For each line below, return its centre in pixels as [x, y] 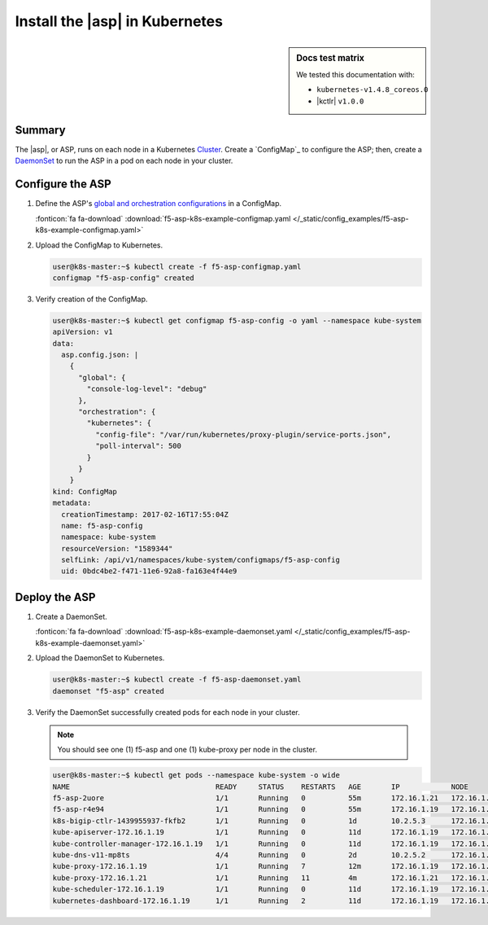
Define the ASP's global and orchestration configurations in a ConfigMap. [159, 204]
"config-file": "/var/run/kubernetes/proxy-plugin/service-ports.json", [243, 434]
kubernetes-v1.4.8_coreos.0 [373, 90]
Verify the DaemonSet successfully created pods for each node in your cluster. [168, 712]
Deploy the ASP [55, 597]
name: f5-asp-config [102, 526]
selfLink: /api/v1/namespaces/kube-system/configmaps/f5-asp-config [201, 560]
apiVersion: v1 [83, 332]
